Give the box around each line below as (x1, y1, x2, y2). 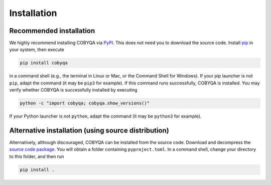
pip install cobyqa (20, 60, 68, 66)
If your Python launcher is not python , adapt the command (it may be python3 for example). (9, 113, 202, 119)
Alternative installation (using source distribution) (9, 126, 169, 134)
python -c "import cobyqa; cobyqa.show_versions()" (20, 100, 150, 106)
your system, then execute (9, 46, 65, 52)
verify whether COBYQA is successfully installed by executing (9, 87, 138, 93)
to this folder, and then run (9, 153, 64, 159)
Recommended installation (9, 26, 95, 35)
